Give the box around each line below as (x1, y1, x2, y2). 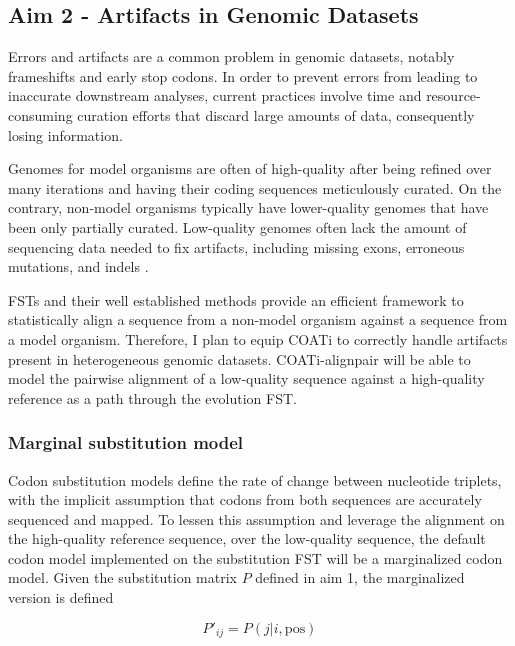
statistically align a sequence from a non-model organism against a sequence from (8, 309, 508, 330)
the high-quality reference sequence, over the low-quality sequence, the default (8, 528, 486, 549)
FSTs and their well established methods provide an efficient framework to (8, 289, 464, 310)
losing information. (8, 124, 123, 145)
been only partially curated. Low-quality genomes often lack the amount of (8, 216, 467, 237)
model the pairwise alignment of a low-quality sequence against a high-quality (8, 368, 485, 389)
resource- (426, 85, 481, 106)
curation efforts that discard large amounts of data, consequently (77, 104, 475, 125)
